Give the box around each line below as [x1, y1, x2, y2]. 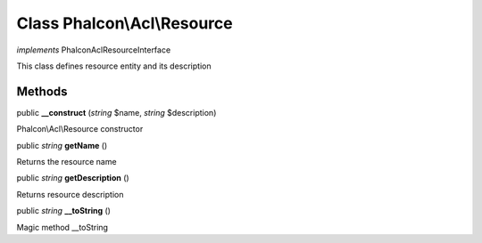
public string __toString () [16, 206, 112, 216]
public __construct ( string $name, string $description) [16, 107, 217, 117]
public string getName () [16, 140, 108, 150]
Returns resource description [16, 189, 124, 199]
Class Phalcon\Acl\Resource [16, 13, 233, 33]
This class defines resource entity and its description [16, 61, 212, 71]
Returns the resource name [16, 157, 117, 167]
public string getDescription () [16, 173, 129, 183]
